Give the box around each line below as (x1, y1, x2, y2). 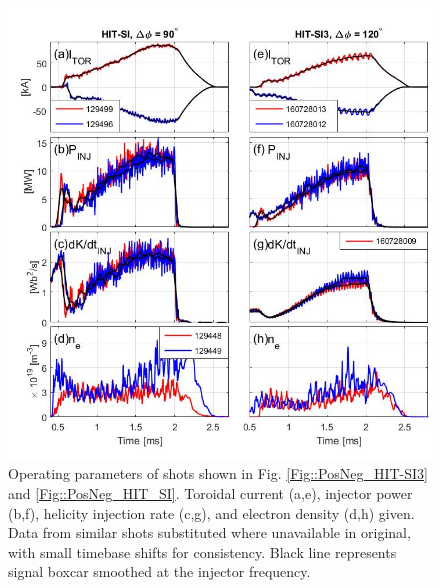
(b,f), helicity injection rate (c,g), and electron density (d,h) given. (8, 502, 415, 523)
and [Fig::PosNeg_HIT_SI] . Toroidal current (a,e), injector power (8, 483, 413, 504)
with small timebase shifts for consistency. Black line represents (8, 541, 397, 562)
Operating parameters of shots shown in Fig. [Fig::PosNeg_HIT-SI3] (8, 463, 428, 484)
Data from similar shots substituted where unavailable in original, (8, 522, 411, 543)
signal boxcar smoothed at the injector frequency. (8, 561, 311, 582)
